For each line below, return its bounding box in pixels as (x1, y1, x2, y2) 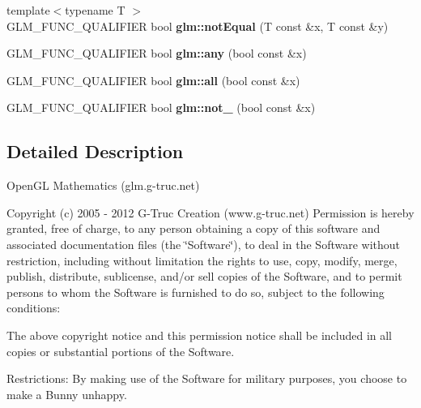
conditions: (6, 299, 61, 316)
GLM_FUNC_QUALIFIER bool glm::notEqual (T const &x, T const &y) (6, 17, 389, 34)
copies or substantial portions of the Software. (6, 342, 235, 359)
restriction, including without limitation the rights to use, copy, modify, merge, (6, 251, 398, 268)
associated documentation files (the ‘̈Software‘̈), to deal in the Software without (6, 235, 401, 252)
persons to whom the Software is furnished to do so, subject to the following (6, 283, 385, 300)
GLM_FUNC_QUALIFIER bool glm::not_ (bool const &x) (6, 99, 316, 116)
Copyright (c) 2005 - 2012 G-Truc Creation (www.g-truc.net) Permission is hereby (6, 204, 415, 221)
